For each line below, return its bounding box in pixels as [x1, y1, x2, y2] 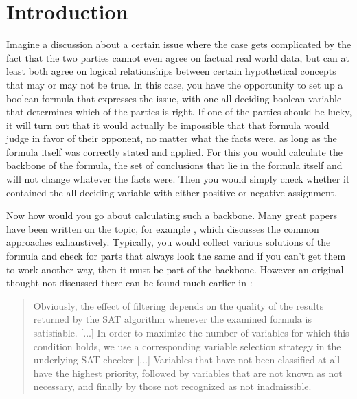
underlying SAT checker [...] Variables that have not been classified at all [33, 352, 341, 367]
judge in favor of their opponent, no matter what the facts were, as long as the [6, 131, 337, 146]
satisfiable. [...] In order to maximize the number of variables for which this [33, 326, 349, 339]
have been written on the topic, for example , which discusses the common [6, 221, 319, 236]
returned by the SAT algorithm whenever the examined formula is [33, 312, 312, 326]
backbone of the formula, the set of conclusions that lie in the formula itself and [6, 158, 343, 172]
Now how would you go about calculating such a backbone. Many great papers [6, 208, 338, 223]
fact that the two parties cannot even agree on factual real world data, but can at [6, 50, 349, 65]
